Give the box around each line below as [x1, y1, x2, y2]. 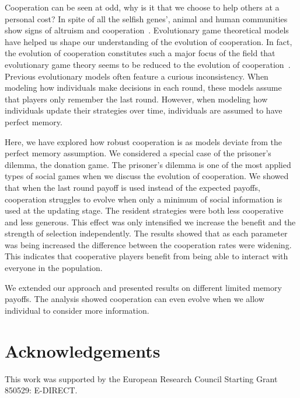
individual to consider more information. [5, 304, 149, 316]
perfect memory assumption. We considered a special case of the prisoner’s [5, 147, 271, 159]
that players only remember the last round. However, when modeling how [5, 92, 268, 105]
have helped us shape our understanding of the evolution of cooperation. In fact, [5, 35, 292, 47]
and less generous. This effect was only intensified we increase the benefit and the [5, 215, 296, 228]
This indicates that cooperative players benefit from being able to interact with [5, 250, 288, 262]
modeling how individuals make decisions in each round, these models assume [5, 81, 282, 94]
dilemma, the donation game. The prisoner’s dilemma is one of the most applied [5, 158, 291, 170]
